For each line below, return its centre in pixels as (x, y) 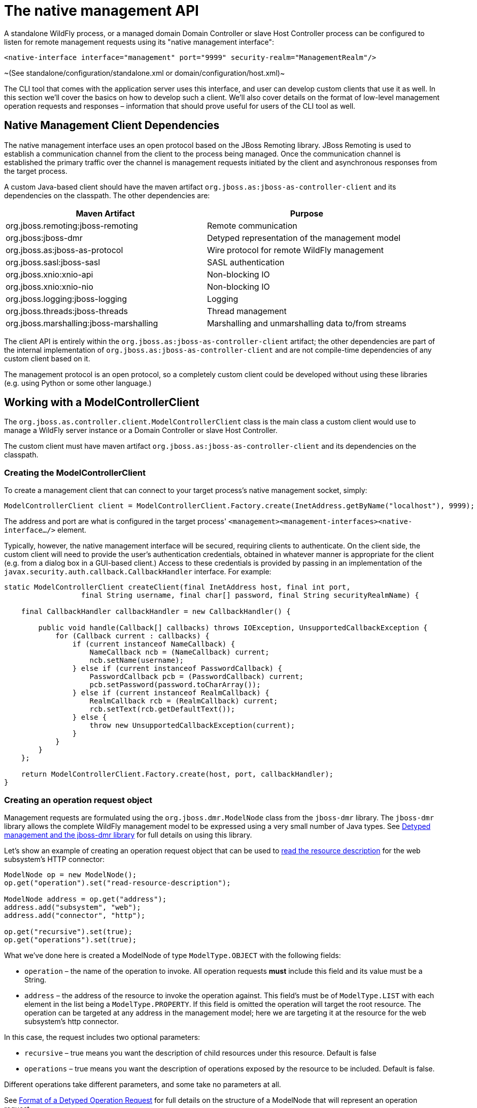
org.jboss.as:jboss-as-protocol (64, 250)
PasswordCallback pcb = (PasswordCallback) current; (197, 677)
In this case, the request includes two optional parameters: (102, 1037)
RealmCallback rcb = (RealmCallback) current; (184, 701)
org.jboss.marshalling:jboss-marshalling (82, 323)
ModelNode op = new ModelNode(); (71, 874)
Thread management (247, 311)
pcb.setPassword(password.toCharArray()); (175, 685)
